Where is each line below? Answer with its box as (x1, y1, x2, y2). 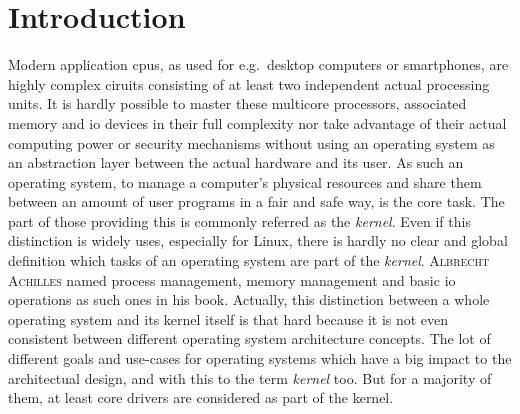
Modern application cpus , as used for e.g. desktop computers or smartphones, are (8, 54, 509, 75)
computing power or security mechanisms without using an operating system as (8, 132, 495, 153)
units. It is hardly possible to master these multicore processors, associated (8, 93, 467, 114)
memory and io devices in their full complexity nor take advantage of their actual (8, 112, 507, 133)
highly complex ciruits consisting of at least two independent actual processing (8, 73, 490, 94)
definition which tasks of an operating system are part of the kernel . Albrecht (8, 250, 490, 271)
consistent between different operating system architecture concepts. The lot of (8, 328, 491, 349)
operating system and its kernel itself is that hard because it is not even (8, 308, 449, 329)
